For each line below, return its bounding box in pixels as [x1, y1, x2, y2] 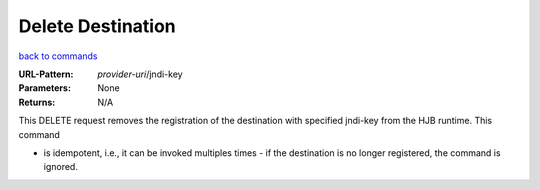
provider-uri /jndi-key [97, 68, 184, 80]
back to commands [18, 50, 98, 62]
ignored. [43, 161, 79, 173]
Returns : [18, 96, 56, 108]
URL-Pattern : [18, 68, 74, 80]
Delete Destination [18, 15, 177, 37]
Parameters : [18, 82, 72, 94]
